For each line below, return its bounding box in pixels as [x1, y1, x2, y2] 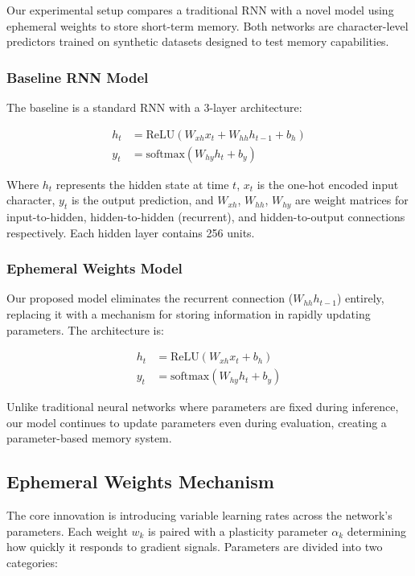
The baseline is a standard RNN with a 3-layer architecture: [6, 99, 302, 115]
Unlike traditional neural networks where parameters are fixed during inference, [6, 398, 399, 415]
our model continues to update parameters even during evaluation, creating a [6, 413, 387, 430]
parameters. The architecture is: [6, 321, 164, 338]
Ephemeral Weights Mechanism [6, 469, 274, 494]
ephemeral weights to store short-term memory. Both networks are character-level [6, 17, 409, 34]
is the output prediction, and [71, 191, 214, 208]
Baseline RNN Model [6, 67, 149, 87]
